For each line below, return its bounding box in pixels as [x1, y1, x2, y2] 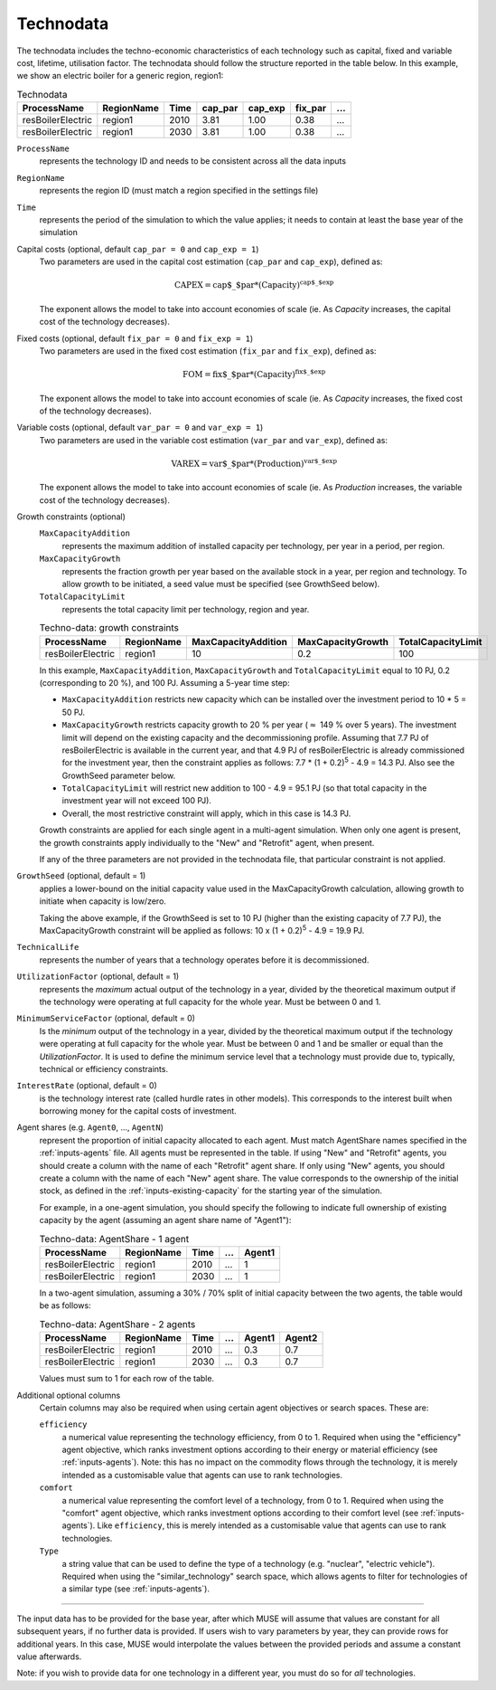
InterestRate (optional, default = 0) [16, 1080, 157, 1091]
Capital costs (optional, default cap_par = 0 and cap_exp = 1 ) [16, 243, 259, 254]
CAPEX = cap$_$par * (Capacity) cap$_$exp [174, 279, 334, 290]
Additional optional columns [16, 1390, 121, 1400]
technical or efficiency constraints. [39, 1063, 169, 1074]
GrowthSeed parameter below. [61, 770, 176, 781]
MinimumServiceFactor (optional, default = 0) [16, 1013, 196, 1024]
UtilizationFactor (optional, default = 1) [16, 971, 180, 982]
